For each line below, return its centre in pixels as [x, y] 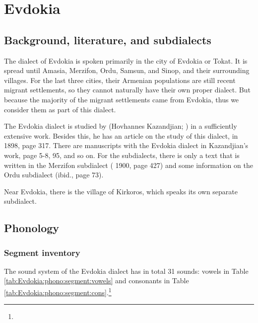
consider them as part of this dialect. [60, 109]
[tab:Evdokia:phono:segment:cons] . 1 [58, 291]
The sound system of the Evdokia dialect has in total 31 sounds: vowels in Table [126, 271]
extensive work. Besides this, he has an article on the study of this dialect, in [121, 135]
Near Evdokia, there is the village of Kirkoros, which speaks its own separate [121, 191]
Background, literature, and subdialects [108, 40]
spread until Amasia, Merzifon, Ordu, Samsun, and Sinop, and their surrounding [127, 70]
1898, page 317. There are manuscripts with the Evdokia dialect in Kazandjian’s [126, 145]
